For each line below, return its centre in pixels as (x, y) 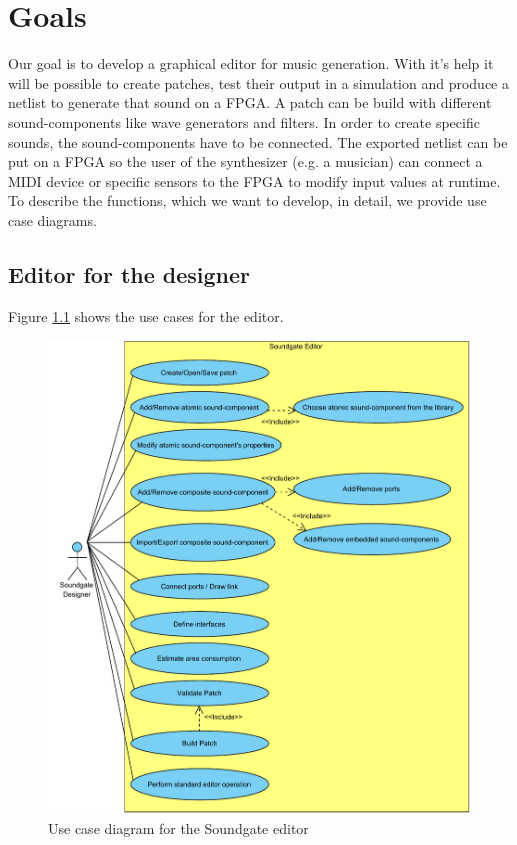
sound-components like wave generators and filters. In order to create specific (244, 121)
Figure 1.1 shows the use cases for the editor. (146, 315)
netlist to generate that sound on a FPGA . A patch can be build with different (250, 102)
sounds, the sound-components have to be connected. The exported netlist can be (258, 141)
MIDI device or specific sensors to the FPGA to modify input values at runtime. (254, 180)
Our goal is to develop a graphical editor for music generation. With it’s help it (251, 63)
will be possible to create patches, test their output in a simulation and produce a (259, 82)
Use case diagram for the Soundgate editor (178, 828)
